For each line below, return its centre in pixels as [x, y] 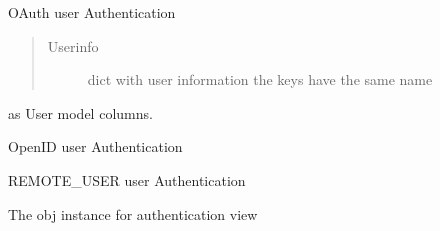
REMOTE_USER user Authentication [127, 179]
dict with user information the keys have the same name [260, 79]
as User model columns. [80, 112]
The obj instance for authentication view [133, 213]
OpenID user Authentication [95, 146]
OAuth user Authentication [92, 12]
